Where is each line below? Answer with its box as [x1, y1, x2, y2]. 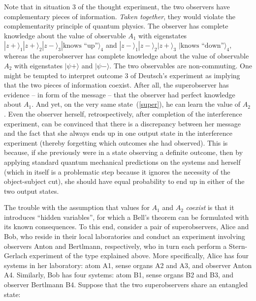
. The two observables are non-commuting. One [109, 60, 252, 70]
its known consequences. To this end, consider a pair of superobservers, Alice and [4, 221, 249, 232]
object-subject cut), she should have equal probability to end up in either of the [4, 176, 245, 186]
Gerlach [4, 250, 28, 261]
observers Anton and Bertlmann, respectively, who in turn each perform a [4, 241, 227, 251]
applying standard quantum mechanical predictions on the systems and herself [4, 156, 241, 167]
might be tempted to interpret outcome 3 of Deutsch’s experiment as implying [4, 70, 240, 80]
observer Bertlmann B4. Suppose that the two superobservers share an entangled [4, 279, 248, 290]
